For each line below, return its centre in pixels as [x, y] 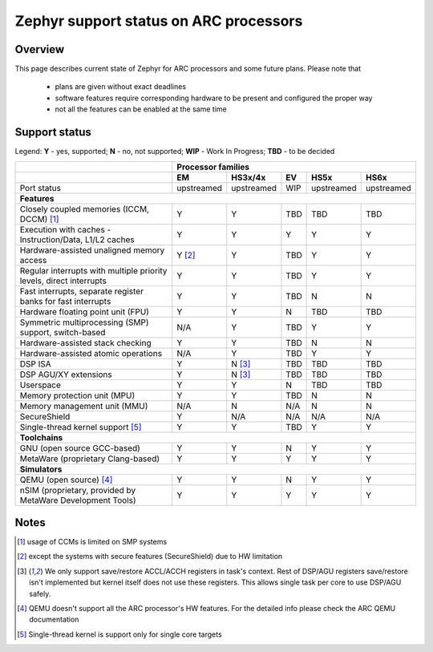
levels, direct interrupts [63, 281]
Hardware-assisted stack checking [85, 342]
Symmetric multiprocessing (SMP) [84, 322]
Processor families [213, 167]
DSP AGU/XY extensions [66, 375]
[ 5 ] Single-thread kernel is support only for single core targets [119, 634]
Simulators [41, 469]
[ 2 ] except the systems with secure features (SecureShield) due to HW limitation [150, 557]
